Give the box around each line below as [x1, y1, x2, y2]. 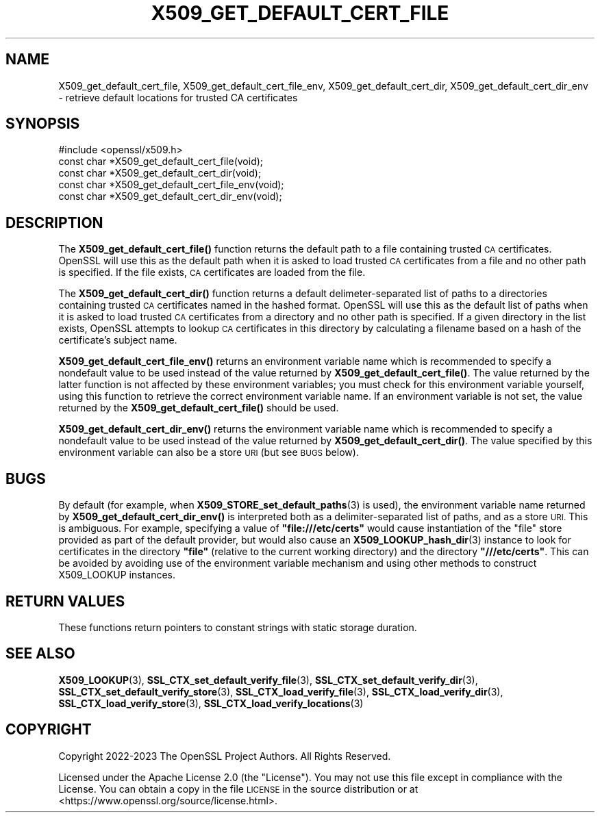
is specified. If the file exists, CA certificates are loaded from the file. [58, 266, 366, 279]
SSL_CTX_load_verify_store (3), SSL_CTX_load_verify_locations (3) [58, 697, 364, 709]
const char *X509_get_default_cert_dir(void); [58, 167, 262, 179]
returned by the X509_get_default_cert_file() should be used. [58, 402, 339, 414]
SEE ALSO [5, 645, 75, 663]
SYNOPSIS [5, 115, 80, 133]
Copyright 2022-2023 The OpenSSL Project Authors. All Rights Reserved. [58, 750, 391, 762]
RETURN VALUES [5, 592, 125, 610]
